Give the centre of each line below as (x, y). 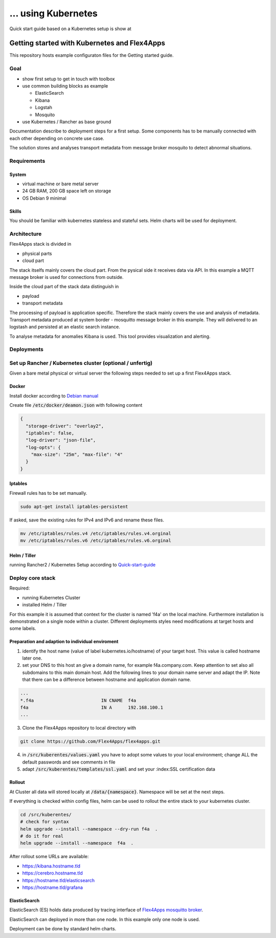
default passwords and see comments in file (69, 762)
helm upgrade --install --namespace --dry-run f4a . (89, 829)
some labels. (23, 628)
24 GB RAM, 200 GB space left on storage (67, 191)
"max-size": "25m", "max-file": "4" (77, 455)
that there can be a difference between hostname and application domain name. (107, 680)
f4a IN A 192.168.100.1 (92, 707)
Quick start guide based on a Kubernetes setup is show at (70, 29)
